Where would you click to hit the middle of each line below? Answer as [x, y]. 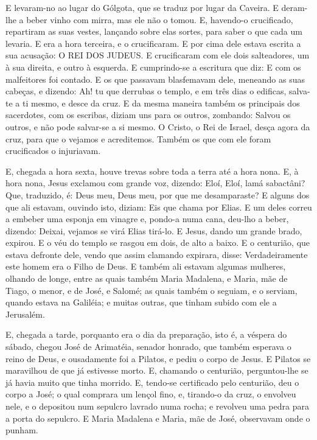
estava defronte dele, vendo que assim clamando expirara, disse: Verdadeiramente [157, 254]
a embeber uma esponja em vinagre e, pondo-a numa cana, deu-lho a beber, [147, 219]
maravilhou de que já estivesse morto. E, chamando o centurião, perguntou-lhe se [157, 370]
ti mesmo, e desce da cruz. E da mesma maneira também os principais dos [161, 103]
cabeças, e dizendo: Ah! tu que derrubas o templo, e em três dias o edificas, [146, 91]
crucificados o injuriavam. [53, 151]
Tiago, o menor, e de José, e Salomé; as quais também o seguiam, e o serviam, [152, 290]
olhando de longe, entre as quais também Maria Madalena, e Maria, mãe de [147, 278]
